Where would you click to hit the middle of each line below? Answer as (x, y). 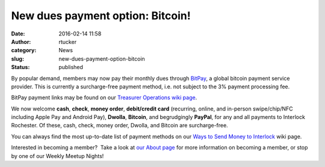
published (71, 67)
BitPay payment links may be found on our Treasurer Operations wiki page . (104, 98)
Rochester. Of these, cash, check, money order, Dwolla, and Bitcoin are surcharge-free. (119, 126)
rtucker (68, 41)
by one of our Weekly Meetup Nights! (57, 156)
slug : (17, 59)
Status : (20, 67)
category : (24, 50)
